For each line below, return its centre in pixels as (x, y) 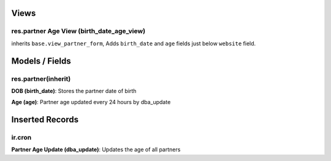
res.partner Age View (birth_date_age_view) (78, 31)
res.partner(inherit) (41, 78)
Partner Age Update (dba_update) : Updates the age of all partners (96, 149)
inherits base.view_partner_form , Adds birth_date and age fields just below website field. (134, 43)
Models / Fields (41, 61)
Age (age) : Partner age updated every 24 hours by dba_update (91, 102)
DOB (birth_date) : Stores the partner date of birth (74, 91)
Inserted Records (45, 120)
